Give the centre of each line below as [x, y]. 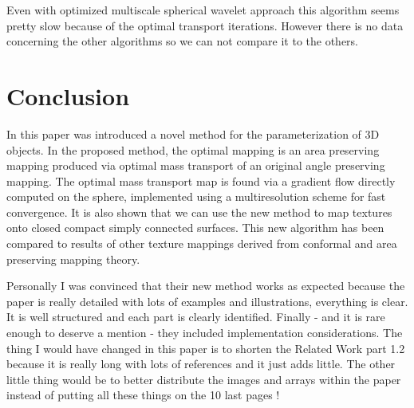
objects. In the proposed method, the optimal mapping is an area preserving [193, 149]
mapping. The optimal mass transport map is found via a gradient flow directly [201, 180]
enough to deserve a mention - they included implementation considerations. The [205, 333]
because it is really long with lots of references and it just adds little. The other [201, 364]
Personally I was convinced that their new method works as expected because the [206, 286]
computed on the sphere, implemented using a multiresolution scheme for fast [196, 196]
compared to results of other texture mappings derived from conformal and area [202, 243]
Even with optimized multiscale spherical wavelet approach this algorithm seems [203, 10]
